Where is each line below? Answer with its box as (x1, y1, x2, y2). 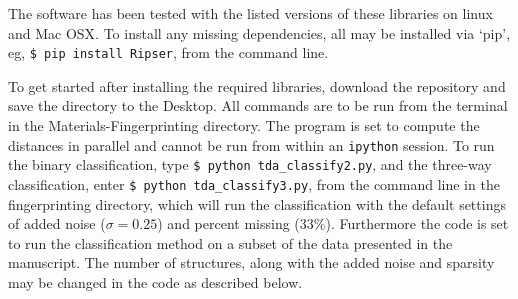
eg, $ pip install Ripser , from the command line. (8, 42, 329, 63)
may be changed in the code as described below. (8, 271, 303, 292)
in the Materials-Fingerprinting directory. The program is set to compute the (8, 115, 480, 136)
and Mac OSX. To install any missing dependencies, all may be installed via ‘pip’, (8, 22, 511, 43)
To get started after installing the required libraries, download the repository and (8, 75, 506, 96)
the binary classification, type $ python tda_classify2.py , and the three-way (8, 154, 492, 175)
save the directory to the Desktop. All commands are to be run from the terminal (8, 95, 508, 116)
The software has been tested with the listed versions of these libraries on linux (8, 3, 493, 23)
